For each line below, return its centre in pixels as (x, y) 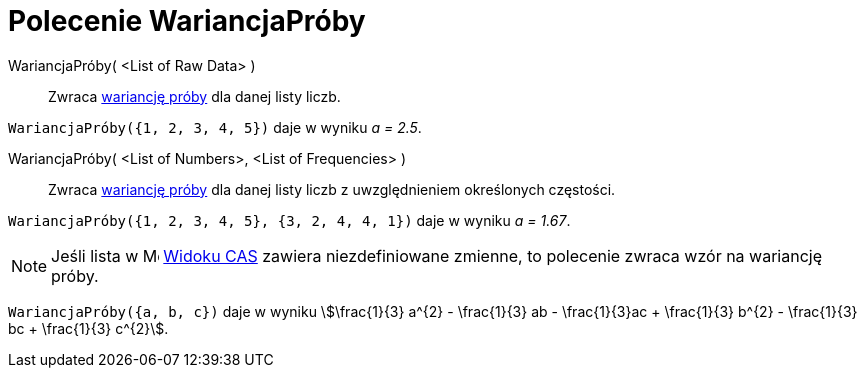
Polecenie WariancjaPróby (187, 21)
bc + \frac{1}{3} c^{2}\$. (88, 328)
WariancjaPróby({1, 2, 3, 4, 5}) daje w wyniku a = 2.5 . (215, 127)
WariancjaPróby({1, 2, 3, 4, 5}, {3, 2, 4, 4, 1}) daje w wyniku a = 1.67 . (289, 220)
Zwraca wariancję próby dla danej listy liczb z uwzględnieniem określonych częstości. (332, 189)
